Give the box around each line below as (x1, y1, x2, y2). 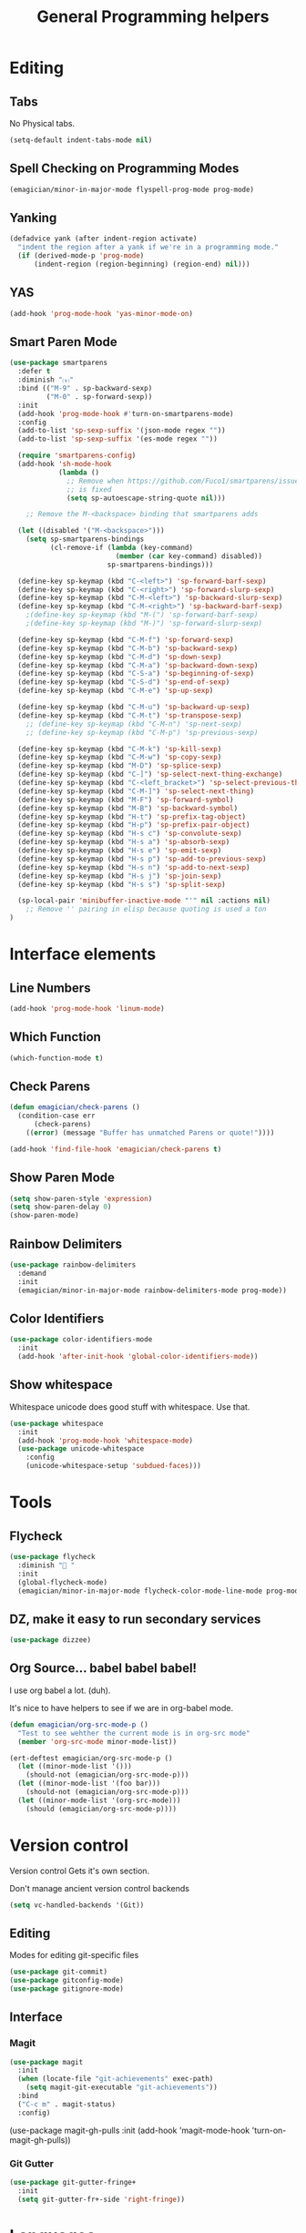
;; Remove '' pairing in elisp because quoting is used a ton (25, 904, 267, 914)
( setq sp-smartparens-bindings (25, 535, 145, 544)
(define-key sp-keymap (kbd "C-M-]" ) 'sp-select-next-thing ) (17, 786, 255, 796)
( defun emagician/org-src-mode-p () (9, 1719, 148, 1729)
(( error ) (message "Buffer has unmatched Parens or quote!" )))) (25, 1128, 275, 1137)
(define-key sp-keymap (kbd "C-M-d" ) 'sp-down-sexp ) (17, 652, 222, 661)
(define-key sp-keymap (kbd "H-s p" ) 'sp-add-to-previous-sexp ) (17, 854, 267, 863)
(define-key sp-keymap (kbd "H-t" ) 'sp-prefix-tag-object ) (17, 812, 247, 821)
